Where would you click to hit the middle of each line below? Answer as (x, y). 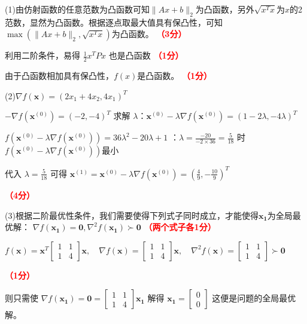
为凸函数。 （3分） (149, 34)
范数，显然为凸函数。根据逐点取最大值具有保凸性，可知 (114, 22)
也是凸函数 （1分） (146, 55)
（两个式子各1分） (180, 227)
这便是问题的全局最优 (254, 298)
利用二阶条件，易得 (42, 55)
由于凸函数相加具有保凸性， (59, 76)
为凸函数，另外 (225, 9)
